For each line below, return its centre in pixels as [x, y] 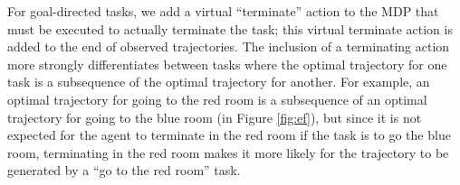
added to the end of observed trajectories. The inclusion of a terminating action [229, 46]
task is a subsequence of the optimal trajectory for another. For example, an [219, 82]
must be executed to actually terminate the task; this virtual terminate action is [230, 28]
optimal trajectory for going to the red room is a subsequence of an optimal [217, 99]
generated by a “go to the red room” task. [124, 170]
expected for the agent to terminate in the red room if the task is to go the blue [229, 135]
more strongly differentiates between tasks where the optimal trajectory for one [227, 64]
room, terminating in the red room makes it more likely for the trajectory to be [228, 152]
